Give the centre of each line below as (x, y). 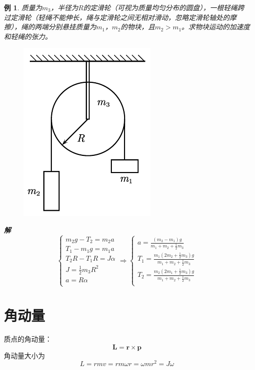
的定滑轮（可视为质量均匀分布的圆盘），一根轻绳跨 (164, 7)
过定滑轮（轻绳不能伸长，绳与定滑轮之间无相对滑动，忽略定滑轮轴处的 (117, 17)
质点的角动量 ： (28, 339)
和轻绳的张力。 (28, 36)
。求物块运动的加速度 (216, 27)
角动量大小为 (24, 355)
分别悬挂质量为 (72, 27)
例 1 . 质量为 (23, 7)
